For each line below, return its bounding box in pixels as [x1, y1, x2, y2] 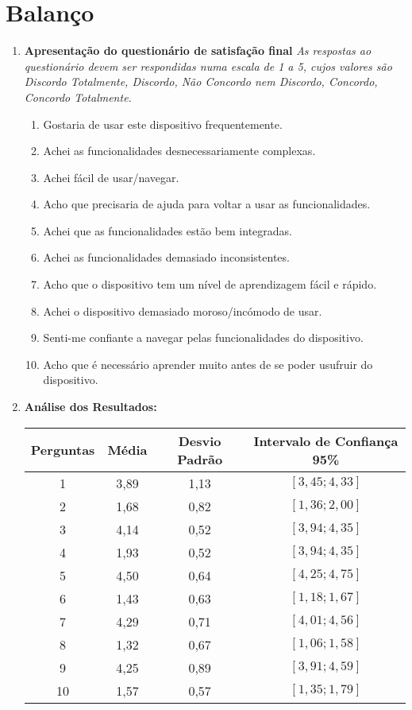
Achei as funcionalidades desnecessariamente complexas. [43, 142, 316, 159]
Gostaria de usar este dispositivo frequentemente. [43, 115, 283, 132]
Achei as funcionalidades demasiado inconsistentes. [43, 249, 290, 266]
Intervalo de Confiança [253, 431, 399, 450]
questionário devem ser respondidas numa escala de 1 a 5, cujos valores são [24, 57, 392, 74]
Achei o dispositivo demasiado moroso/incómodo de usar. [43, 302, 322, 319]
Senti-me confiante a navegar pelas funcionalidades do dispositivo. [43, 329, 364, 346]
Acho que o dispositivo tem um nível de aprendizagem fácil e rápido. [43, 276, 377, 293]
